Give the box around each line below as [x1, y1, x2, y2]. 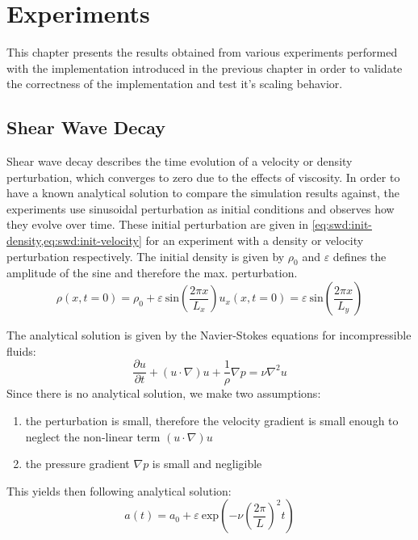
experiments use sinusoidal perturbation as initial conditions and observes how [6, 200, 395, 217]
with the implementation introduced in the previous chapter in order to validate [6, 59, 403, 76]
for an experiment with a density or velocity [145, 232, 364, 249]
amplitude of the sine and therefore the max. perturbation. [6, 264, 298, 281]
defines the [332, 247, 387, 264]
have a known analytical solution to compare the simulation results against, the [6, 184, 399, 201]
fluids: [6, 342, 36, 359]
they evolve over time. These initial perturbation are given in [6, 216, 308, 233]
